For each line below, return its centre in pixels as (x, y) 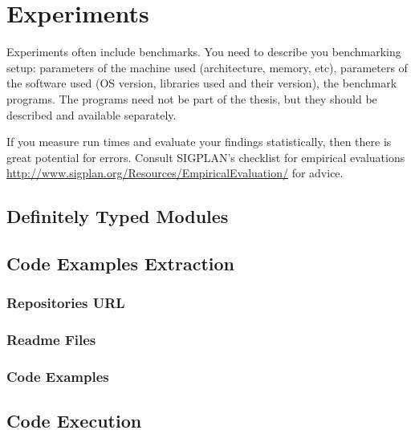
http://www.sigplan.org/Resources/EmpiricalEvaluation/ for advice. (175, 173)
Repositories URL (66, 303)
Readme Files (51, 340)
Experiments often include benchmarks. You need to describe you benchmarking (204, 52)
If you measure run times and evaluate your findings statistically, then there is (199, 142)
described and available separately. (92, 114)
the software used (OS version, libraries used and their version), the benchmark (202, 83)
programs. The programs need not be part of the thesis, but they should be (192, 98)
